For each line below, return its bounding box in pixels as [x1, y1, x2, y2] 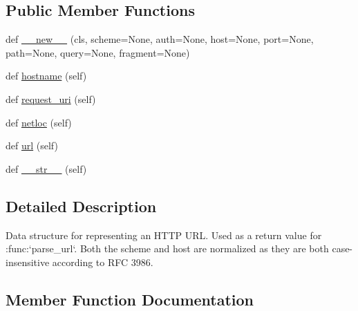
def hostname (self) [6, 68, 87, 83]
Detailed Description [6, 195, 157, 216]
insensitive [6, 254, 50, 269]
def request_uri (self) [6, 91, 96, 106]
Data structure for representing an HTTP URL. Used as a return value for [6, 227, 322, 242]
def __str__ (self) [6, 161, 87, 176]
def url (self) [6, 138, 58, 153]
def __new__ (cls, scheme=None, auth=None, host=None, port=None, [6, 32, 314, 46]
